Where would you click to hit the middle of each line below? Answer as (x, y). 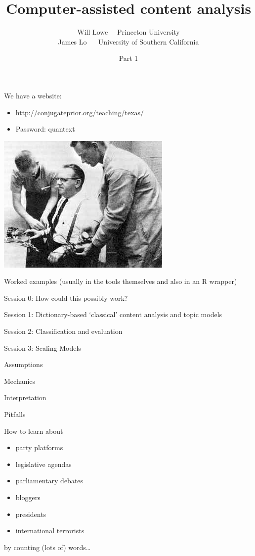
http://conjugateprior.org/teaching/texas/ (80, 112)
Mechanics (20, 381)
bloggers (28, 497)
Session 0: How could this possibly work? (66, 298)
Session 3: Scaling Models (42, 347)
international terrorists (50, 531)
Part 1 (128, 58)
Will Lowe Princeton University (128, 32)
